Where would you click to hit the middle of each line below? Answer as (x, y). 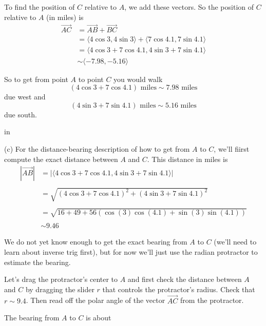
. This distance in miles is (187, 159)
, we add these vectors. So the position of (189, 7)
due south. (21, 114)
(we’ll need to (235, 242)
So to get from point (36, 79)
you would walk (138, 79)
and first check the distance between (185, 279)
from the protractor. (212, 300)
